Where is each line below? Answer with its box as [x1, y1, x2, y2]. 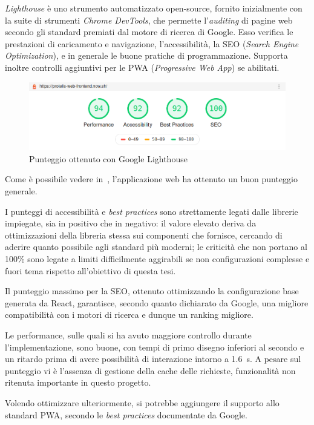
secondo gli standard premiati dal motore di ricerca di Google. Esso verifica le [5, 25, 293, 38]
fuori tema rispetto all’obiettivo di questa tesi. [5, 264, 176, 277]
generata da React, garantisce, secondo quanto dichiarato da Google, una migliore [5, 296, 309, 309]
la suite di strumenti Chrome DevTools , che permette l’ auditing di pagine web [5, 13, 293, 26]
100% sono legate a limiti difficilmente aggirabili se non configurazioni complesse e [5, 252, 310, 265]
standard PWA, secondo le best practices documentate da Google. [5, 408, 247, 421]
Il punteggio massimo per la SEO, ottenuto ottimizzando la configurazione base [5, 285, 299, 297]
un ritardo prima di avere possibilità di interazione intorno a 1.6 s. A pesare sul [5, 352, 301, 365]
